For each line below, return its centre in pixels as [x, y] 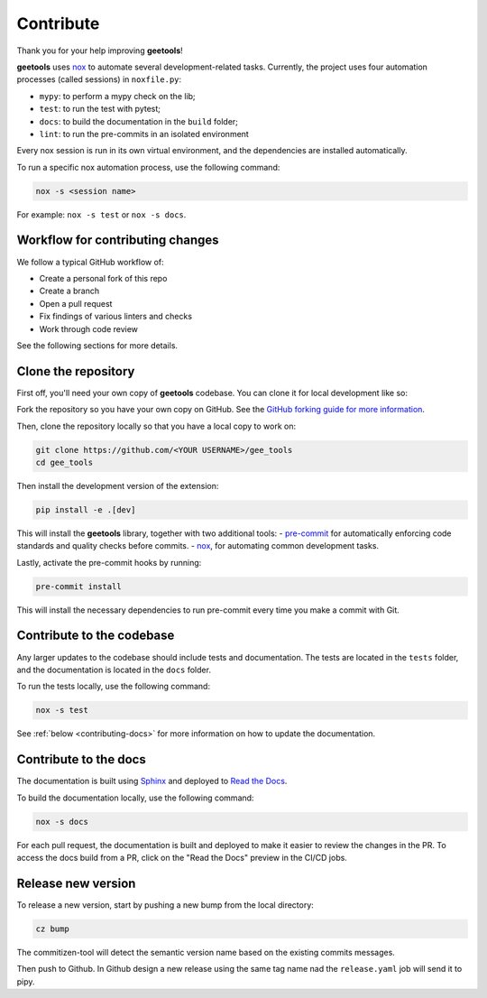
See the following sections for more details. [97, 345]
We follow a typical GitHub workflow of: [90, 262]
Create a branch [69, 291]
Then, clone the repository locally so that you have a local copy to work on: [156, 426]
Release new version [76, 883]
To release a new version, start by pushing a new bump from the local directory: [165, 905]
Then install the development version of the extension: [118, 485]
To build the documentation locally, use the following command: [135, 798]
